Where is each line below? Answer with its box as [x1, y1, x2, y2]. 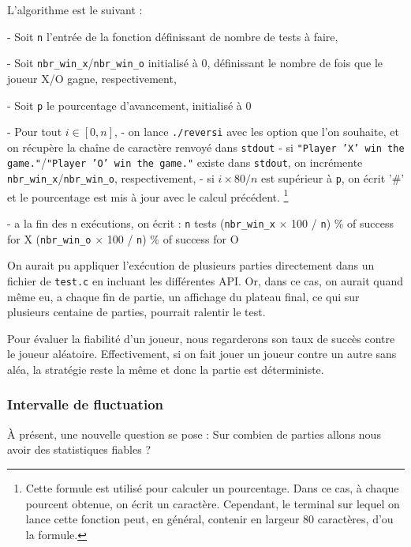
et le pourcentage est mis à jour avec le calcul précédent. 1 [7, 186, 289, 205]
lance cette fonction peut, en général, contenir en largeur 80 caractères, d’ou [25, 511, 394, 527]
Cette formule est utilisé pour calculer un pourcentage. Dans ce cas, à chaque [25, 479, 399, 496]
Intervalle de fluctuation [7, 394, 164, 414]
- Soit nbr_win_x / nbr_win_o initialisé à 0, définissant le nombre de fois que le [7, 55, 383, 71]
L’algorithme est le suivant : [7, 2, 143, 17]
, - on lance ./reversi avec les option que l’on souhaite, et [114, 123, 399, 140]
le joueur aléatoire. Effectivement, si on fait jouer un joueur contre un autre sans [7, 345, 397, 362]
